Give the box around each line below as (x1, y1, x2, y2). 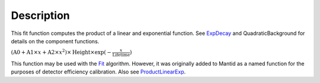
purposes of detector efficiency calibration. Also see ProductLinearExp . (11, 68, 186, 75)
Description (11, 9, 71, 22)
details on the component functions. (11, 37, 100, 44)
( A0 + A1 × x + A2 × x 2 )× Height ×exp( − (11, 48, 112, 56)
